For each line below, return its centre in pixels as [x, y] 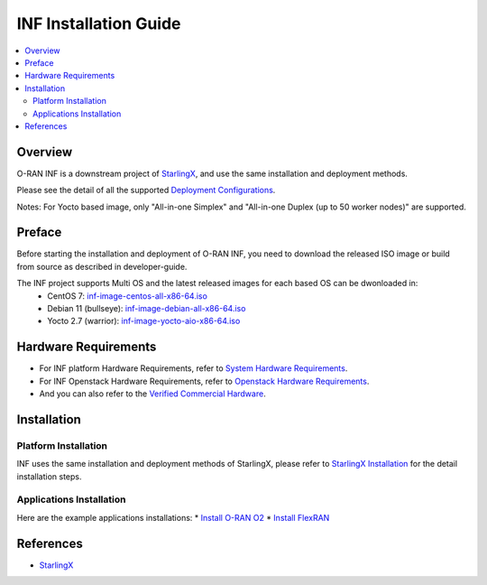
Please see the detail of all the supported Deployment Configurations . [146, 190]
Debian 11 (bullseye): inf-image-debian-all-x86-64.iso [147, 309]
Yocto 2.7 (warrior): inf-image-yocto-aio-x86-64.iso [144, 321]
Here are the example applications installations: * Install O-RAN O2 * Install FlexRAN [173, 517]
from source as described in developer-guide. [102, 266]
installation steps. [49, 476]
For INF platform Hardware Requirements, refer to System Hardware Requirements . [193, 368]
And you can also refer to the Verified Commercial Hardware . [152, 394]
